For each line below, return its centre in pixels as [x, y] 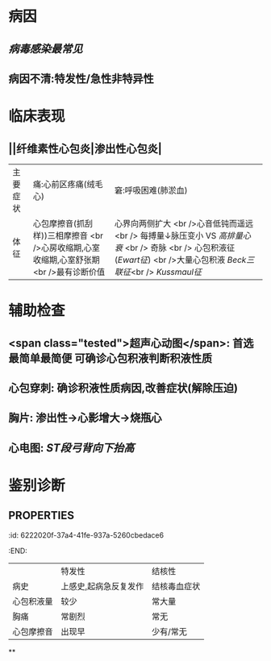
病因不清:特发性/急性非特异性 [81, 79]
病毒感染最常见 [46, 49]
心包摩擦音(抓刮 [63, 223]
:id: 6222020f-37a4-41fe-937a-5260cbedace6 [86, 535]
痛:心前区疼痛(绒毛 [68, 184]
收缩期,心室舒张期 [67, 260]
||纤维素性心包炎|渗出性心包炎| [85, 149]
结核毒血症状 [176, 586]
